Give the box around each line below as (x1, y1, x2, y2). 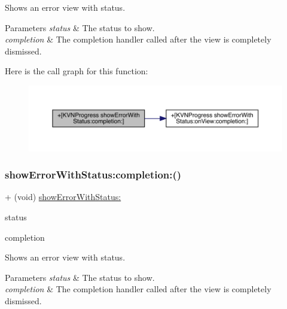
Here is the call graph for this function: (5, 65, 148, 77)
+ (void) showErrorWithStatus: (5, 190, 121, 203)
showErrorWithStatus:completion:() (5, 167, 182, 182)
